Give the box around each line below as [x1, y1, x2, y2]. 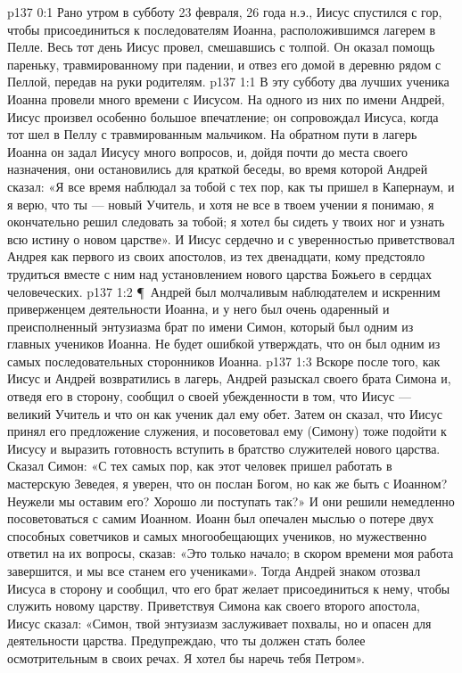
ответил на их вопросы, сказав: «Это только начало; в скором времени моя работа [7, 544, 454, 562]
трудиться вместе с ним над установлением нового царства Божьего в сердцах [7, 264, 433, 283]
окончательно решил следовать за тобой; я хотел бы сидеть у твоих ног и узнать [7, 212, 445, 231]
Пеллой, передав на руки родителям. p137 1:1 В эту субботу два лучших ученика [7, 72, 450, 91]
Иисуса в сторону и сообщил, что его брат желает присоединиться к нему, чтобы [7, 579, 450, 597]
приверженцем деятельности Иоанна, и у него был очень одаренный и [7, 300, 390, 318]
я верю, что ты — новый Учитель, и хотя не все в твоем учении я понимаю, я [7, 194, 434, 213]
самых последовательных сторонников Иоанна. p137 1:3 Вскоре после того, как [7, 351, 441, 370]
